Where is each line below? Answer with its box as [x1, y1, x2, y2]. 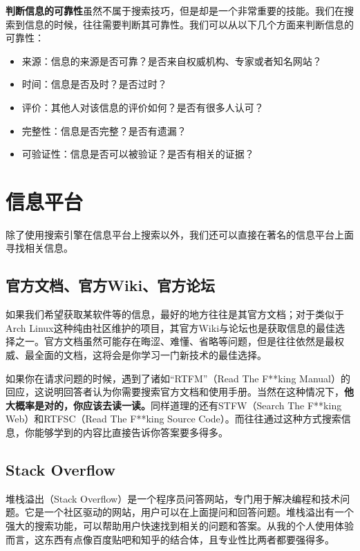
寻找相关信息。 [6, 241, 73, 255]
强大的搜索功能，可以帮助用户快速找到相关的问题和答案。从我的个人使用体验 [6, 519, 354, 532]
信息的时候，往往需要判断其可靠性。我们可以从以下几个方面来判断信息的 [24, 17, 354, 31]
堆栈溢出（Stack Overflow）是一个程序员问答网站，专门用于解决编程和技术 [6, 491, 341, 505]
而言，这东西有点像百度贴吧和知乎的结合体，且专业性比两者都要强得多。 [6, 532, 334, 546]
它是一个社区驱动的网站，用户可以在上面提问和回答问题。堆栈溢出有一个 [24, 505, 354, 519]
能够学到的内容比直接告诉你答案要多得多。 [34, 425, 228, 440]
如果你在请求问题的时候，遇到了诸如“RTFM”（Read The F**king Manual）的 [6, 371, 350, 385]
